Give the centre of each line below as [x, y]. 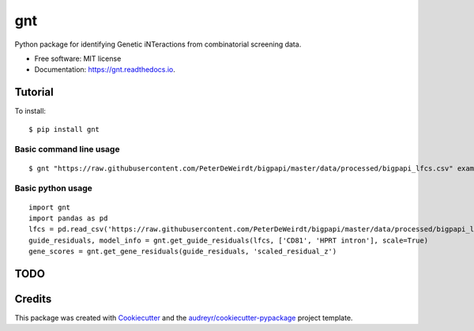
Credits [33, 299]
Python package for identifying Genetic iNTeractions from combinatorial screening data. [158, 44]
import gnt [50, 207]
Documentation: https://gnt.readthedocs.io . [105, 70]
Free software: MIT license [78, 58]
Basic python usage [53, 188]
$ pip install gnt [64, 129]
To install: [30, 111]
